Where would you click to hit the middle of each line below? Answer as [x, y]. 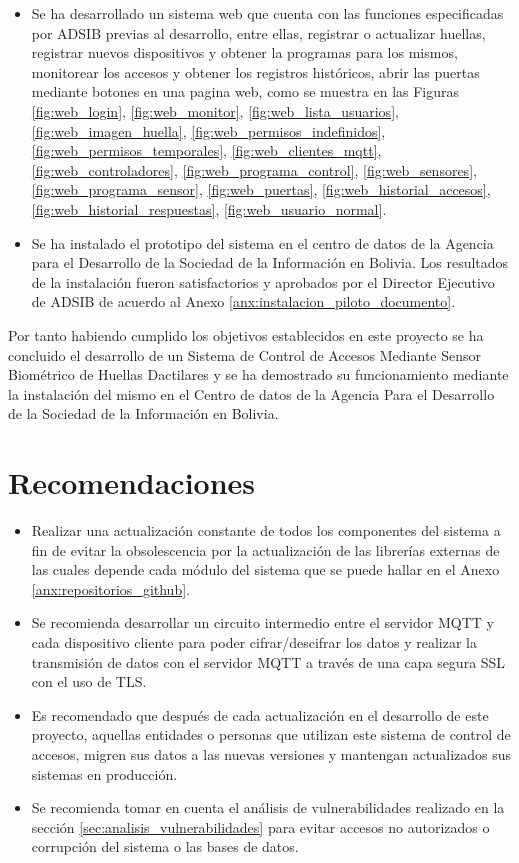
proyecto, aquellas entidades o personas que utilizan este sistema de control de [271, 734]
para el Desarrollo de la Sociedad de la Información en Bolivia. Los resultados [270, 262]
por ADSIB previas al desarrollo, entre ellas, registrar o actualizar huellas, [258, 32]
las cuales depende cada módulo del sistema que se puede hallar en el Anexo [265, 569]
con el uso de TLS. [89, 681]
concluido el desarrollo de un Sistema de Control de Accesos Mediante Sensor [245, 354]
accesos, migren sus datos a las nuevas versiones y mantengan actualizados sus [271, 753]
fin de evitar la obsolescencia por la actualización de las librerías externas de [265, 549]
